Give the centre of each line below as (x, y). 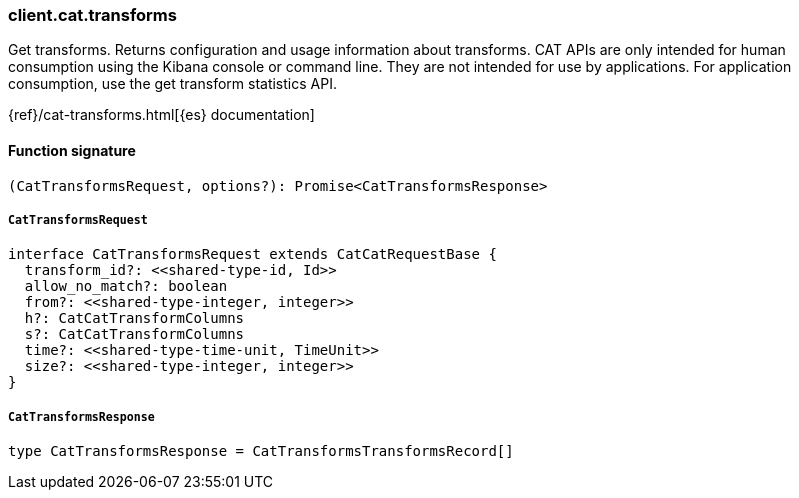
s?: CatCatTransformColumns (134, 334)
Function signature (72, 150)
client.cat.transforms (92, 15)
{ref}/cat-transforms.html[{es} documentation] (161, 115)
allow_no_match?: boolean (126, 286)
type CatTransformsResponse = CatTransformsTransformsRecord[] (261, 451)
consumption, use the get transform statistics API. (172, 84)
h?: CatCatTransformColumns (134, 318)
